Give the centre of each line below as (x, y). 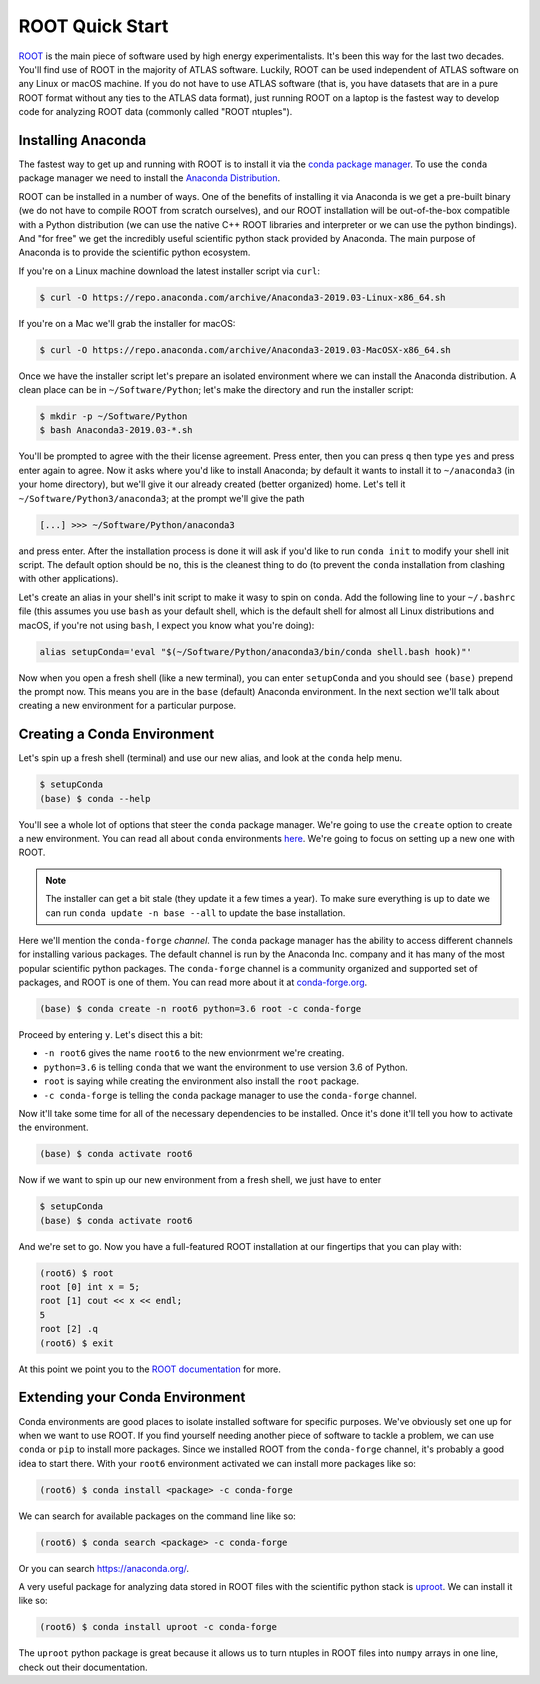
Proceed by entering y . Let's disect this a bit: (111, 1035)
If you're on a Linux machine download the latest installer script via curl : (169, 271)
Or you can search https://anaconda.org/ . (104, 1568)
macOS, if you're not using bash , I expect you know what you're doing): (166, 625)
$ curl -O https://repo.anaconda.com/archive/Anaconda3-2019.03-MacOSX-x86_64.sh (245, 349)
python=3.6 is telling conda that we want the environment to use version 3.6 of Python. (226, 1067)
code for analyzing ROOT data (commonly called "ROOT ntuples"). (155, 112)
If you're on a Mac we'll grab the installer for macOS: (127, 323)
